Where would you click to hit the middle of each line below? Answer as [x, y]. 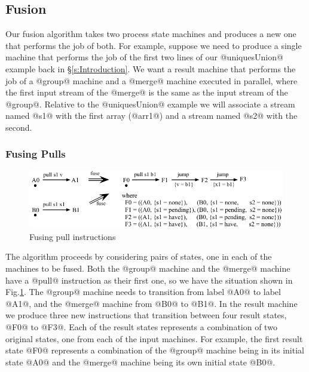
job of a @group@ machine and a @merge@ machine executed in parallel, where [152, 80]
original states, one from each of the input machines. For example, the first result [154, 338]
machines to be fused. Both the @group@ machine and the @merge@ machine [148, 268]
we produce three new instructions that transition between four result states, [146, 315]
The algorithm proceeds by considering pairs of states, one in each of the [139, 256]
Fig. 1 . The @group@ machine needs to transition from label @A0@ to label [143, 292]
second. [19, 127]
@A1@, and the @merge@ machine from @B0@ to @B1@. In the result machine [152, 303]
